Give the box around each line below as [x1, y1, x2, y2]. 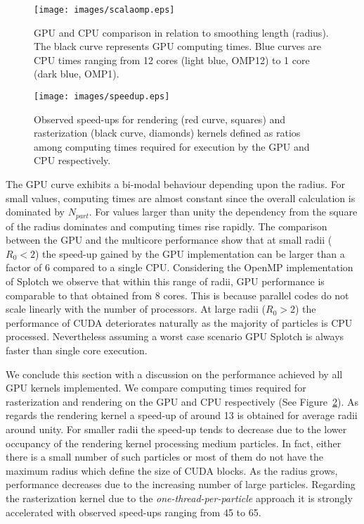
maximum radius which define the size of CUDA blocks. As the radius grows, [6, 463, 338, 478]
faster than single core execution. [6, 343, 148, 358]
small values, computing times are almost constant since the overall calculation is [6, 190, 356, 205]
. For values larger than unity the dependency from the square [89, 204, 358, 219]
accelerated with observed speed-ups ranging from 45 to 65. [6, 504, 261, 519]
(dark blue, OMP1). [34, 66, 119, 81]
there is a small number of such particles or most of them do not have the [6, 449, 323, 464]
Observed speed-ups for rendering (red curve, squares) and [34, 111, 286, 126]
